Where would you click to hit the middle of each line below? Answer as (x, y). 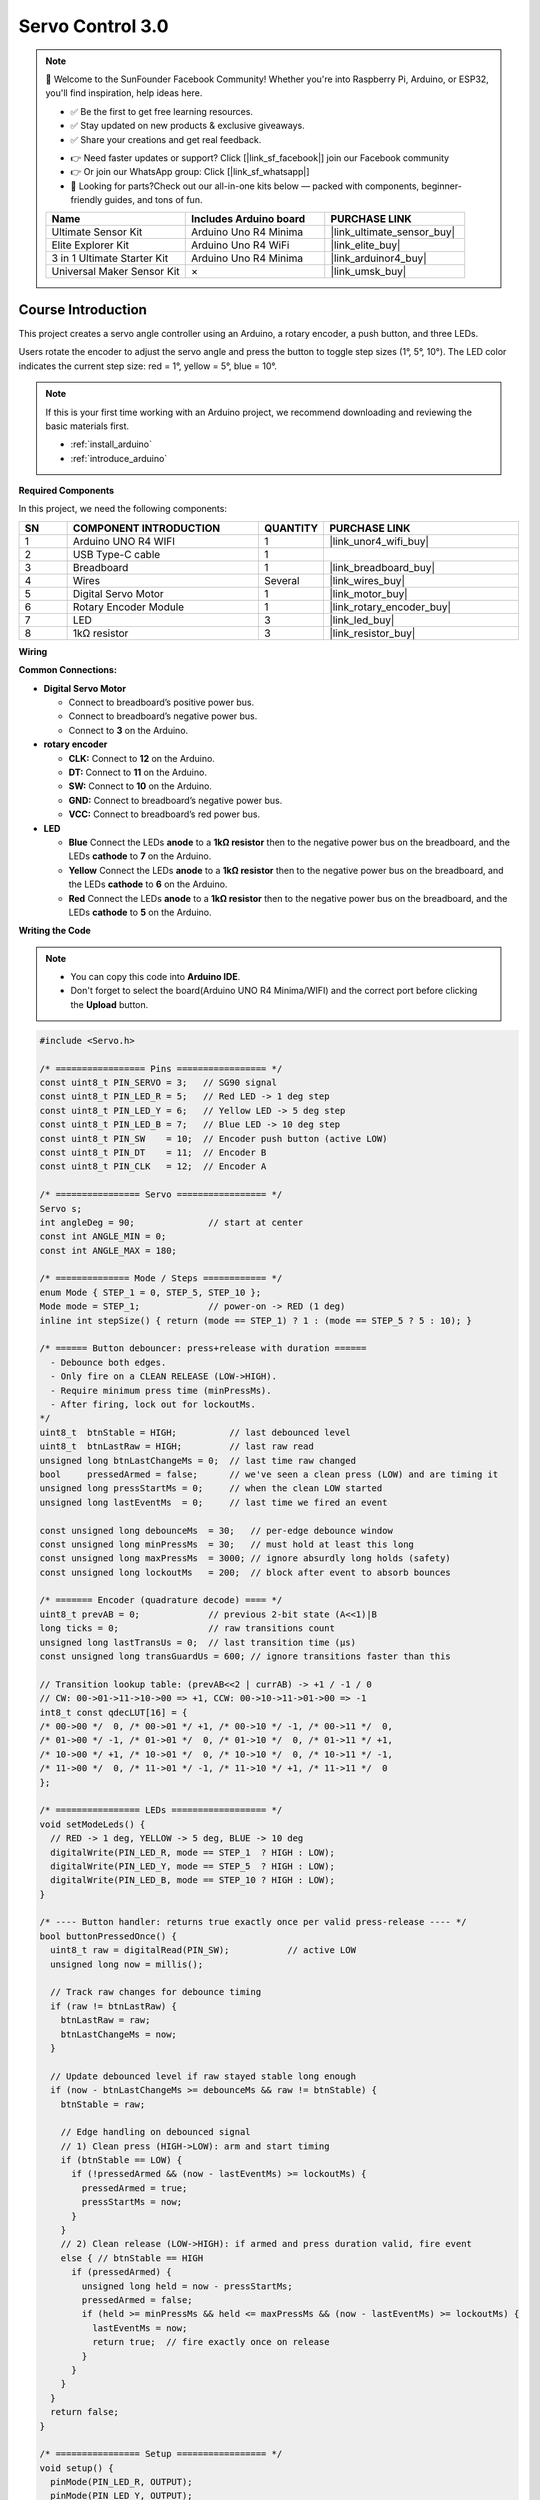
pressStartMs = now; (132, 2202)
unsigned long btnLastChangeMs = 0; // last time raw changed (198, 1460)
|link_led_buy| (362, 620)
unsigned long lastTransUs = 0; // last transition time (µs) (198, 1642)
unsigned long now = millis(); (127, 1964)
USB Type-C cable (116, 554)
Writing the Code (55, 931)
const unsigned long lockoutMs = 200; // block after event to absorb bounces (245, 1572)
